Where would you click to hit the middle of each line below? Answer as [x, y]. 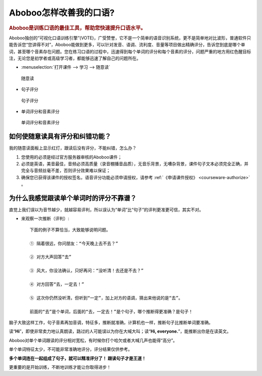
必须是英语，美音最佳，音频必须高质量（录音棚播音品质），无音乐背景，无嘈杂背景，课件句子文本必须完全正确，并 [135, 164]
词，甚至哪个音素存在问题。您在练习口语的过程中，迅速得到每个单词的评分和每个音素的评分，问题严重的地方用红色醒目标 [130, 52]
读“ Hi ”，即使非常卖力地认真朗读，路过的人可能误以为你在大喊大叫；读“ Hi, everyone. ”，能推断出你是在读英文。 [120, 331]
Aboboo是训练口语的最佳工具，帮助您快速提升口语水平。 [77, 28]
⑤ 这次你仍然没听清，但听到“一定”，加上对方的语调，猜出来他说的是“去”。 [106, 298]
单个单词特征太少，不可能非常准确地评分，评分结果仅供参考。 [71, 349]
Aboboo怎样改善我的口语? [62, 13]
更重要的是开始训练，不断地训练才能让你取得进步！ [60, 367]
